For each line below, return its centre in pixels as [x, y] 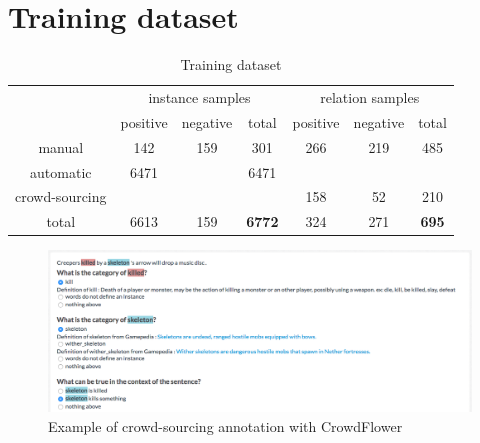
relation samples [370, 96]
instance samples [199, 96]
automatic [61, 171]
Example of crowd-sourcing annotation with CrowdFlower [225, 425]
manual [61, 146]
